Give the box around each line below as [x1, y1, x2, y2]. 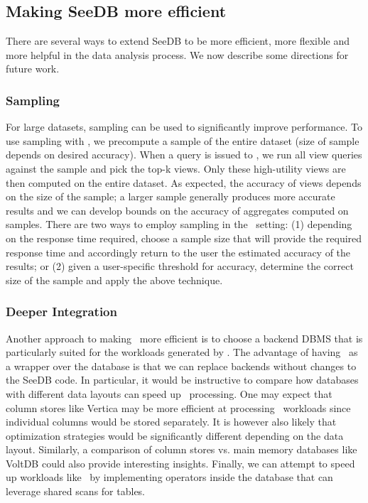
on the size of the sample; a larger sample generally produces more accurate [6, 189, 335, 204]
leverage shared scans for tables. [6, 484, 146, 499]
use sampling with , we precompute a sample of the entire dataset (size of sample [6, 133, 359, 148]
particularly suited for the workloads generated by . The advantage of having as [6, 345, 358, 359]
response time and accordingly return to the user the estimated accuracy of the [6, 244, 351, 259]
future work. [6, 61, 60, 76]
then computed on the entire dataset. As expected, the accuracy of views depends [6, 175, 362, 190]
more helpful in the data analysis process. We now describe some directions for [6, 47, 349, 62]
